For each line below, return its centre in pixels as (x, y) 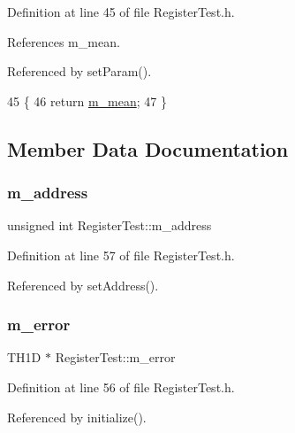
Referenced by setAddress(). (83, 285)
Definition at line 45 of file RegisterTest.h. (121, 12)
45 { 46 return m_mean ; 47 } (87, 101)
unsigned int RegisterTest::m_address (110, 225)
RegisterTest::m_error (115, 357)
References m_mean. (64, 41)
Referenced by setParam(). (79, 71)
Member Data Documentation (148, 148)
